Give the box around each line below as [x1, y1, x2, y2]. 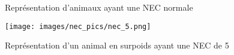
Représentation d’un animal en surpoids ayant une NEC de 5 [5, 39, 229, 51]
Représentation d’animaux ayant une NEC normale [5, 1, 193, 13]
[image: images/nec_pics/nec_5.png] [5, 22, 151, 31]
